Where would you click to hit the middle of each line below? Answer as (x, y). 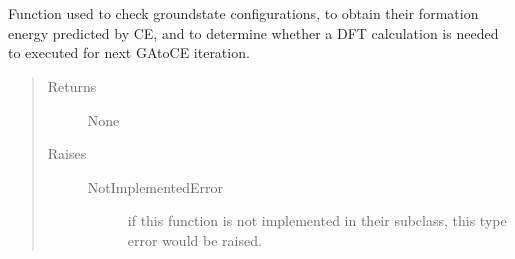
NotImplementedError (155, 186)
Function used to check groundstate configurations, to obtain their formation (243, 13)
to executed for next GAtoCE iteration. (129, 52)
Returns (72, 85)
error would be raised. (194, 239)
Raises (67, 153)
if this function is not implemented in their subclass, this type (317, 220)
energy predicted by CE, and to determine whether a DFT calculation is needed (253, 32)
